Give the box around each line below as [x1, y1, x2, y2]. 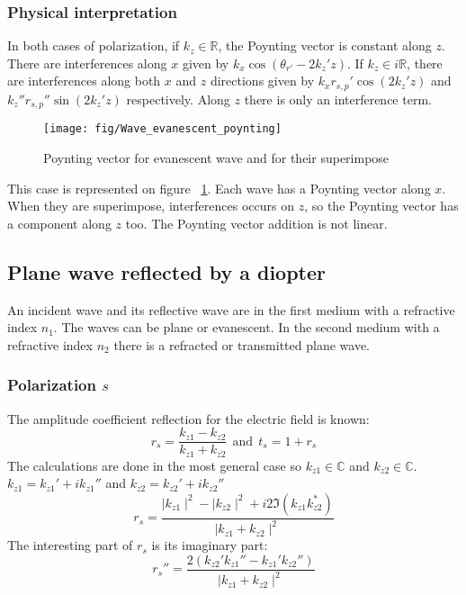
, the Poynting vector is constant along [218, 36, 432, 55]
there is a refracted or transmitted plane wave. [113, 335, 371, 354]
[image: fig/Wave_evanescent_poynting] [43, 122, 282, 136]
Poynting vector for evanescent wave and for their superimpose [43, 148, 390, 167]
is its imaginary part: [151, 536, 268, 554]
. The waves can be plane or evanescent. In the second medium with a [53, 318, 440, 337]
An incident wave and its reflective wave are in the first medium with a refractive [7, 300, 455, 319]
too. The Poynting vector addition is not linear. [125, 213, 388, 232]
